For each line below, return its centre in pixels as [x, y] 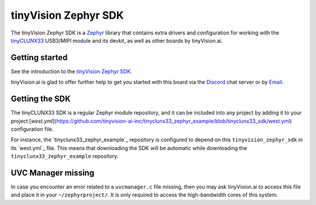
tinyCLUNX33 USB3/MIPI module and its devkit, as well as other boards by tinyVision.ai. [117, 40]
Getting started [39, 58]
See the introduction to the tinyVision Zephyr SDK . [71, 71]
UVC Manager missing [53, 173]
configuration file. [32, 129]
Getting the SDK [41, 99]
